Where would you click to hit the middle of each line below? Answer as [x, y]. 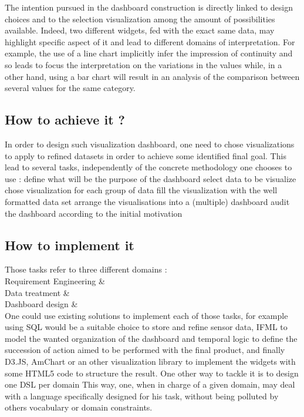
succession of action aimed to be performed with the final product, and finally [145, 350]
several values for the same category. [70, 88]
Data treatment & [37, 292]
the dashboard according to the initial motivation [94, 213]
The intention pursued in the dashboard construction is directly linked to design [149, 7]
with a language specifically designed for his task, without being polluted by [142, 396]
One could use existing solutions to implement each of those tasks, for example [146, 315]
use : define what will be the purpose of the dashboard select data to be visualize [151, 178]
